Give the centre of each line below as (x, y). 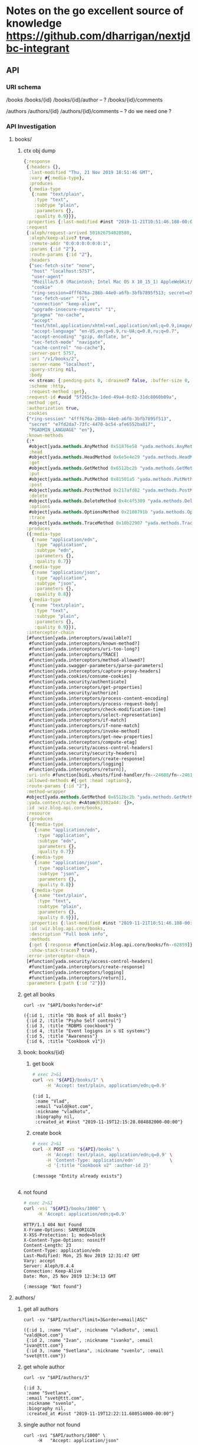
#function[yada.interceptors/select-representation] (95, 715)
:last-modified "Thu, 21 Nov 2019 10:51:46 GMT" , (91, 172)
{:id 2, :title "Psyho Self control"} (74, 1021)
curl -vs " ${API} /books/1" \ (68, 1080)
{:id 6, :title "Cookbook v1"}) (66, 1041)
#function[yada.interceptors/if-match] (77, 720)
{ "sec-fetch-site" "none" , (62, 265)
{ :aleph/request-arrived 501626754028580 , (79, 233)
